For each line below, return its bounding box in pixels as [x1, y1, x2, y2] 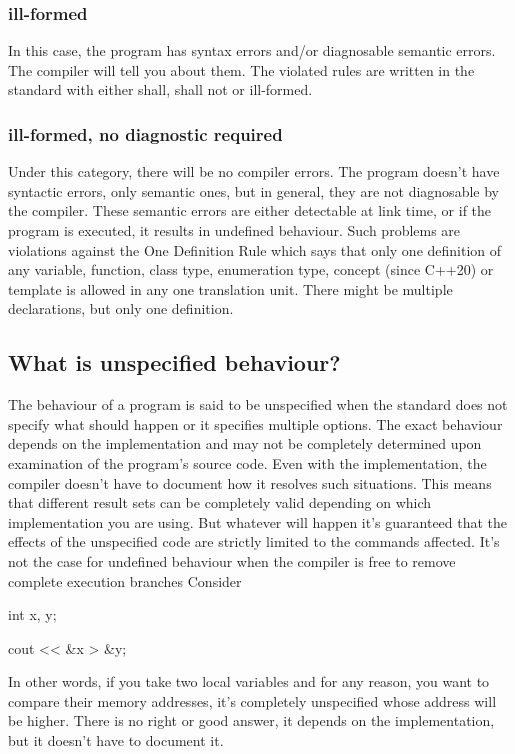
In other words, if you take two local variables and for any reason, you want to [8, 671, 490, 692]
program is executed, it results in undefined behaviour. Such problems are [8, 220, 461, 240]
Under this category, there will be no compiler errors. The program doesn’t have [8, 161, 500, 182]
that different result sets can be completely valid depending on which [8, 492, 432, 513]
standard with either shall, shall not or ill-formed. [8, 79, 313, 100]
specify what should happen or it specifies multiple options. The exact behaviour [8, 413, 503, 434]
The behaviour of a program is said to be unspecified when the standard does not [8, 394, 508, 415]
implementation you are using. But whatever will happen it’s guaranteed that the [8, 511, 508, 532]
